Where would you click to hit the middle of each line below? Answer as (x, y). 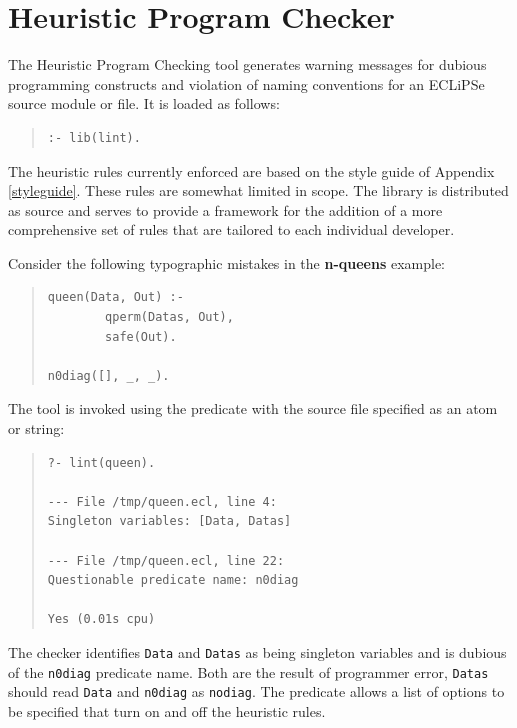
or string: (36, 428)
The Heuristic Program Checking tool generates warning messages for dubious (247, 64)
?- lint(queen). (101, 462)
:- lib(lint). (94, 137)
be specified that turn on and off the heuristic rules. (167, 710)
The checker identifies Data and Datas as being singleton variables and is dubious (257, 651)
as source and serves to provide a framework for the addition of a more (225, 209)
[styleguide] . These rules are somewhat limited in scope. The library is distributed (258, 190)
